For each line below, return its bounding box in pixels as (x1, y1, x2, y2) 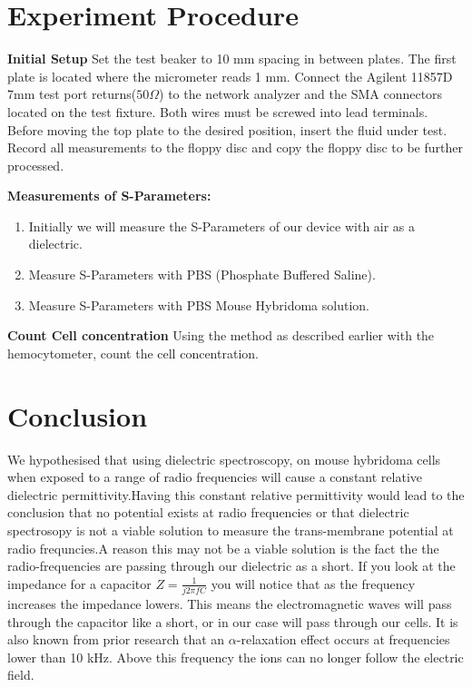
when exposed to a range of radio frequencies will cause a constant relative (7, 467, 422, 486)
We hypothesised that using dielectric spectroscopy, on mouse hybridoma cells (7, 449, 441, 468)
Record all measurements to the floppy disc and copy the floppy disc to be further (7, 138, 463, 157)
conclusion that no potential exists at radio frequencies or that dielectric (7, 503, 409, 522)
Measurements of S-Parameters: (7, 186, 211, 205)
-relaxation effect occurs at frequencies (236, 630, 450, 649)
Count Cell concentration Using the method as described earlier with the (7, 326, 435, 345)
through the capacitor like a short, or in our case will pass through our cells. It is (7, 612, 458, 631)
